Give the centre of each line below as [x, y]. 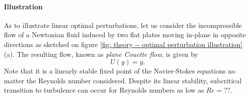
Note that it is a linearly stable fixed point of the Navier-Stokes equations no [120, 71]
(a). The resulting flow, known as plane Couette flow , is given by [101, 54]
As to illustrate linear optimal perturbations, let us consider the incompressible [123, 25]
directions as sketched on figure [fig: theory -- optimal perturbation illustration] [123, 44]
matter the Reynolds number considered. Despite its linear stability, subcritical [123, 80]
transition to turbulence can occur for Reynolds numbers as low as [104, 90]
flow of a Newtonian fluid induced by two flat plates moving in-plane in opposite [125, 35]
